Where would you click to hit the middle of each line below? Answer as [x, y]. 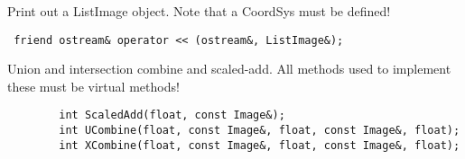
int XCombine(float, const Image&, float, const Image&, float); [260, 145]
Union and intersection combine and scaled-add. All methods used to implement [229, 69]
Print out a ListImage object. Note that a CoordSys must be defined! [199, 11]
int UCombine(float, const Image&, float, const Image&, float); [260, 131]
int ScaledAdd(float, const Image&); [172, 115]
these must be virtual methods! [93, 86]
